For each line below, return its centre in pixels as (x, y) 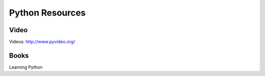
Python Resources (47, 13)
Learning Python (26, 67)
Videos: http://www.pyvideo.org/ (42, 42)
